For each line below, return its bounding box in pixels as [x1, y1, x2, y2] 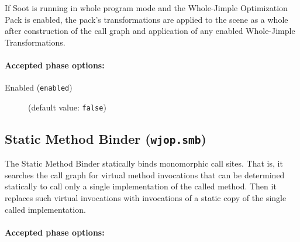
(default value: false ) [28, 101, 106, 113]
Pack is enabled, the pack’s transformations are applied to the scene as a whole [5, 13, 288, 25]
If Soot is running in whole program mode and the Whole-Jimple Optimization [5, 2, 288, 13]
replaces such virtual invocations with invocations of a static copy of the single [5, 192, 287, 204]
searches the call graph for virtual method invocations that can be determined [5, 168, 285, 181]
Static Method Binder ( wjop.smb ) [5, 129, 206, 147]
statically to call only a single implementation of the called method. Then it [5, 180, 277, 192]
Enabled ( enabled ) [5, 81, 73, 94]
